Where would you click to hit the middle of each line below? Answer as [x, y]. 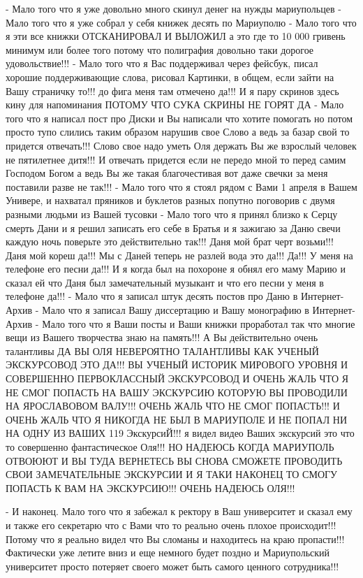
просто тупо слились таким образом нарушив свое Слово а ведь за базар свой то [178, 132]
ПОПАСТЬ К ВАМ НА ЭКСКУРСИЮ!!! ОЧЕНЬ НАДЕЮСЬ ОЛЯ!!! [150, 487]
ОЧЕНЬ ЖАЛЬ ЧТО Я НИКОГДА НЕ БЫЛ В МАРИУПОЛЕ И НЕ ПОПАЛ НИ [177, 419]
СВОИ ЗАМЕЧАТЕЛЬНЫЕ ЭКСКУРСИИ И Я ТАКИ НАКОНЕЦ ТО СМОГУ [172, 474]
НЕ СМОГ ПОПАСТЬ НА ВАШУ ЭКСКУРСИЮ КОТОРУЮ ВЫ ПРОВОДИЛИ [177, 392]
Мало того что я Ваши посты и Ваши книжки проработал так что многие [199, 323]
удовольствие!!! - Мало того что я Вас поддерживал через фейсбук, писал [162, 63]
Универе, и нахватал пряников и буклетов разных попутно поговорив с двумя [170, 200]
